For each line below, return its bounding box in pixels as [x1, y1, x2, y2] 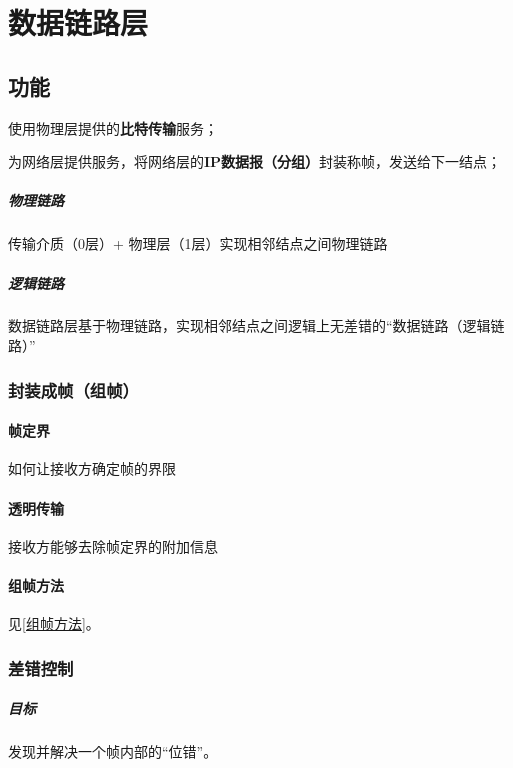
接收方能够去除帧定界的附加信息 [8, 535, 218, 556]
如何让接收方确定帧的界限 [8, 458, 176, 479]
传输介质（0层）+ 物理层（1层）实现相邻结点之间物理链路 [8, 233, 388, 254]
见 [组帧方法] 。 [8, 613, 100, 634]
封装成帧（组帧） [8, 377, 139, 402]
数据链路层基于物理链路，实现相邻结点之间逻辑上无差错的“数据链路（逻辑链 [8, 315, 505, 336]
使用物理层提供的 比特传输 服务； [8, 117, 218, 138]
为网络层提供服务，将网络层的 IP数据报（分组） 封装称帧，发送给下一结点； [8, 151, 502, 172]
